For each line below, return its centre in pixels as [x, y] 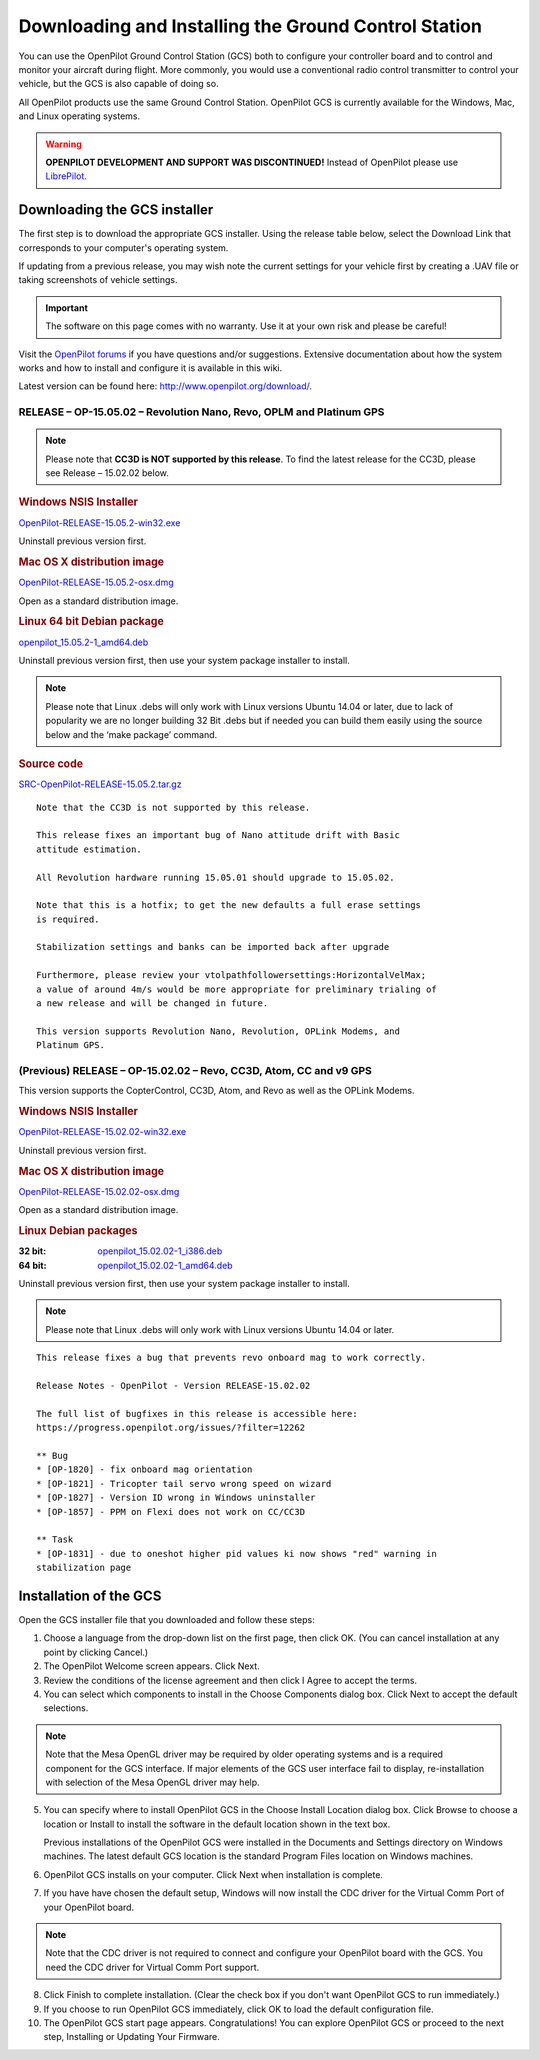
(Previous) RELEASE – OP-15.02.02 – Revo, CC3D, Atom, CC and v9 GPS [195, 1070]
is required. [68, 919]
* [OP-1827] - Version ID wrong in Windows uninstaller [176, 1498]
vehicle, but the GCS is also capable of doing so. [118, 84]
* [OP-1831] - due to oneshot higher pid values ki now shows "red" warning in [236, 1553]
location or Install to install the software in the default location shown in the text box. [217, 1824]
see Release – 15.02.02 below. [107, 473]
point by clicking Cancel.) [96, 1652]
